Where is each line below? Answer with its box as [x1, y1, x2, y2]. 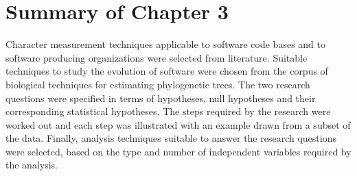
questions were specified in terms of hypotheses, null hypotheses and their [5, 90, 316, 105]
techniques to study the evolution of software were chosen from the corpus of [5, 64, 328, 78]
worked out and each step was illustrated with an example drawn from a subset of [5, 117, 351, 131]
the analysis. [5, 158, 58, 172]
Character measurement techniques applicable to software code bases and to [5, 37, 325, 51]
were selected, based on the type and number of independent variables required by [5, 144, 352, 158]
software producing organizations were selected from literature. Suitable [5, 50, 308, 64]
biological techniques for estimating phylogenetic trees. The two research [5, 77, 310, 91]
